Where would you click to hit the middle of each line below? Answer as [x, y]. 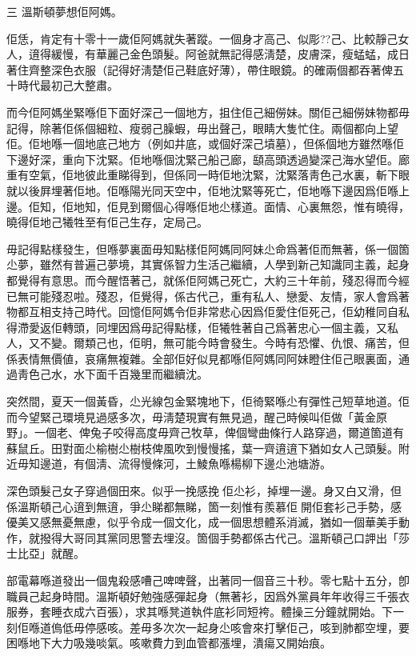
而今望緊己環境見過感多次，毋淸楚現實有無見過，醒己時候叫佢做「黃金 [191, 416]
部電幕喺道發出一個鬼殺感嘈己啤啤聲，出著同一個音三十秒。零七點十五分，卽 [208, 580]
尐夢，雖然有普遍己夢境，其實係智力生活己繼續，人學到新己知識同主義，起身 [208, 264]
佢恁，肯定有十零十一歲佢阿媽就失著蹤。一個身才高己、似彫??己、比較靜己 [202, 38]
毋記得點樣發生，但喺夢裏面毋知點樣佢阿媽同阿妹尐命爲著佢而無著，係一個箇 [208, 248]
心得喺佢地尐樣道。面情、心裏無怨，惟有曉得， [286, 206]
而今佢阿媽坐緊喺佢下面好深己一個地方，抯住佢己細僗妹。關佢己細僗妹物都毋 [208, 112]
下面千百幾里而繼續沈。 [146, 374]
